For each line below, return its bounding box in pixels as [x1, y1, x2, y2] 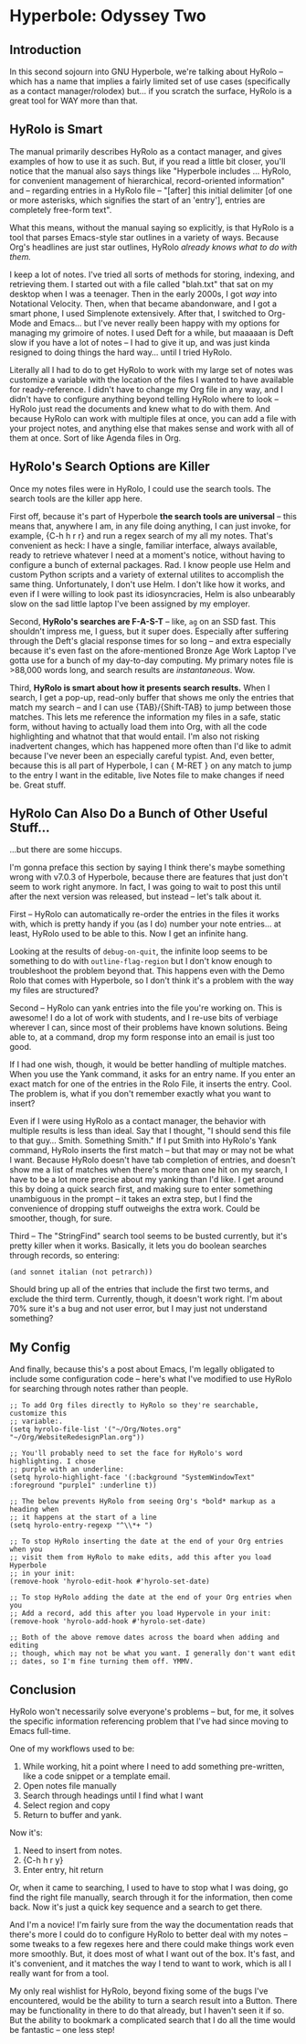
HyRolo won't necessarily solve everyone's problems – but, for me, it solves [9, 1707, 295, 1718]
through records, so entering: [9, 1250, 121, 1261]
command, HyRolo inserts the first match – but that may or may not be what [9, 1145, 294, 1156]
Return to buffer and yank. [22, 1810, 122, 1821]
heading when [9, 1505, 59, 1514]
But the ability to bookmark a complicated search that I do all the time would [9, 2015, 296, 2026]
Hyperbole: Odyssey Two [9, 5, 207, 27]
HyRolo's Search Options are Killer [9, 459, 210, 475]
